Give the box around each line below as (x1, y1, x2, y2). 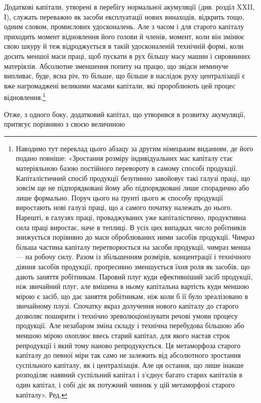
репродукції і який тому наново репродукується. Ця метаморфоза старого (16, 340, 240, 350)
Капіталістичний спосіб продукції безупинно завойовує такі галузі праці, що (16, 172, 250, 183)
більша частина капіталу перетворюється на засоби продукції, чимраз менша (16, 241, 251, 252)
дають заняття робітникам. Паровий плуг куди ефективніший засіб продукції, (16, 271, 253, 281)
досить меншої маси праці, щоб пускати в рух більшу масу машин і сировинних (4, 50, 250, 61)
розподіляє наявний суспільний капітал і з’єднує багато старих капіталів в (16, 369, 242, 380)
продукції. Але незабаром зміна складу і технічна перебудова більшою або (16, 320, 244, 331)
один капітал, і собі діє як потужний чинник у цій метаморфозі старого (16, 379, 235, 390)
